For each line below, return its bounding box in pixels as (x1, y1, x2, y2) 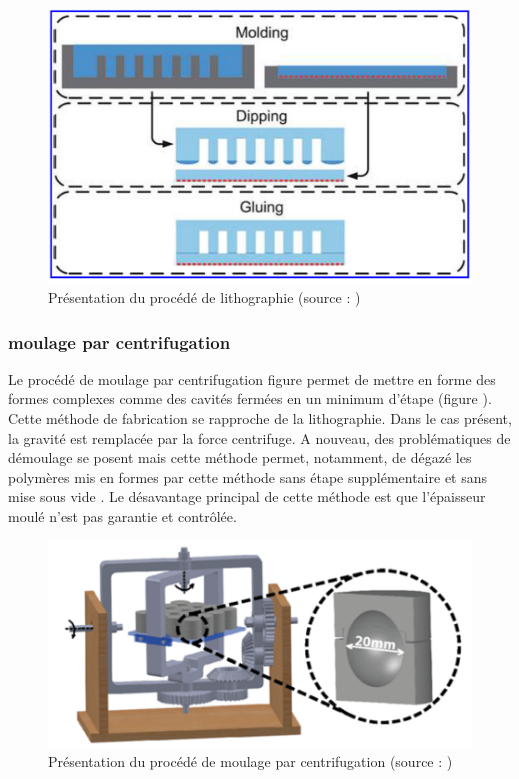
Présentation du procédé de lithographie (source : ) (48, 287, 361, 308)
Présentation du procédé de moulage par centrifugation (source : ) (48, 750, 453, 771)
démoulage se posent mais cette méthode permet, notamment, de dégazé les (8, 447, 472, 468)
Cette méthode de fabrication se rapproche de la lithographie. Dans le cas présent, (8, 408, 512, 429)
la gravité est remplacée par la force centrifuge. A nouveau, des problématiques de (8, 427, 511, 448)
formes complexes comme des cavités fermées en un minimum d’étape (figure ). (8, 388, 492, 409)
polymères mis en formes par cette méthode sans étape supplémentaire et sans (8, 466, 488, 487)
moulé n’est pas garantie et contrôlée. (8, 505, 237, 526)
